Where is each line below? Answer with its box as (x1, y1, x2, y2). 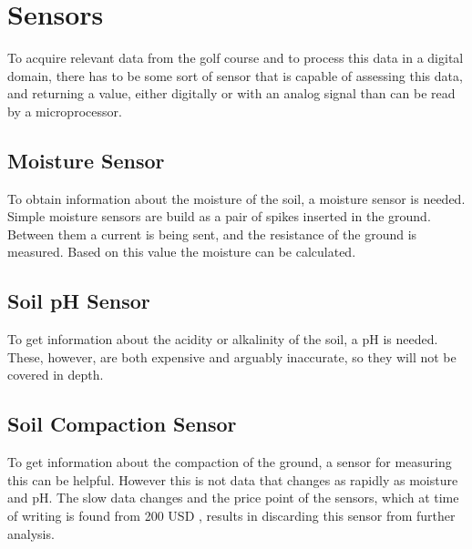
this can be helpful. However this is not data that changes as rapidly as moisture (7, 470, 458, 489)
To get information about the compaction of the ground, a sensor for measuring (7, 452, 452, 472)
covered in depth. (7, 365, 104, 384)
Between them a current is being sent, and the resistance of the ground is (7, 224, 417, 243)
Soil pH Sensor (7, 287, 150, 315)
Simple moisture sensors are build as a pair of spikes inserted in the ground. (7, 207, 431, 226)
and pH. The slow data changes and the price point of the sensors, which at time (7, 488, 459, 507)
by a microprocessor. (7, 101, 122, 120)
